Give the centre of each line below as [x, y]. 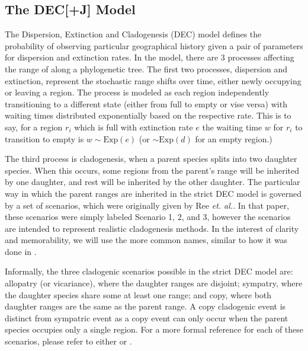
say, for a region [34, 127]
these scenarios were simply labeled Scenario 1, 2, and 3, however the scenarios [148, 217]
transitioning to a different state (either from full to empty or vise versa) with [146, 103]
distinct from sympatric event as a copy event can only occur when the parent [147, 318]
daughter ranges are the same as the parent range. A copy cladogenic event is [145, 306]
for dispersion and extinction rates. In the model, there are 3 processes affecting [150, 57]
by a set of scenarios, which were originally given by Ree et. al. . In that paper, [147, 205]
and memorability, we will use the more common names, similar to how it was [146, 240]
